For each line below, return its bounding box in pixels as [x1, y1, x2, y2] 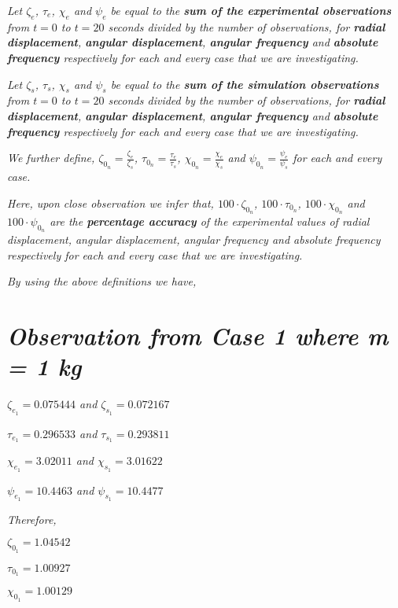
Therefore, [7, 510, 57, 527]
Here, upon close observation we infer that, [7, 194, 214, 211]
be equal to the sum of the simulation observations [110, 76, 379, 92]
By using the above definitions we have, [7, 273, 197, 289]
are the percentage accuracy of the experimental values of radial [50, 213, 370, 229]
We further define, [7, 149, 95, 166]
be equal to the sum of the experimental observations [110, 2, 392, 18]
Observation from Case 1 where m [7, 319, 389, 352]
